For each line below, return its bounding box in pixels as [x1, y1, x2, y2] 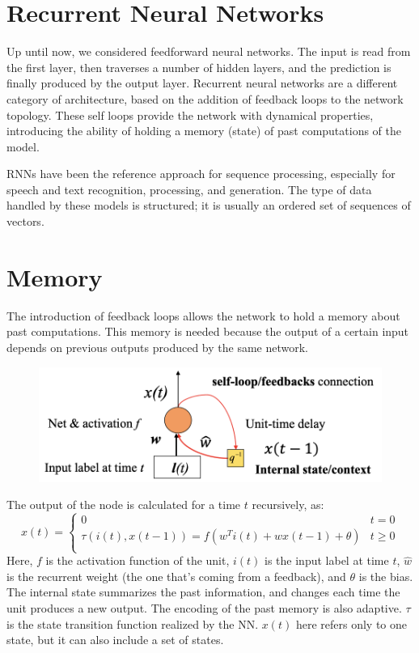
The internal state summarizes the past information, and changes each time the [6, 583, 400, 600]
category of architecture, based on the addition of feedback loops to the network [6, 90, 404, 107]
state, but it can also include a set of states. [6, 631, 224, 648]
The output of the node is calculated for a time [6, 496, 241, 513]
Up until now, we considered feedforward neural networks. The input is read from [6, 43, 411, 60]
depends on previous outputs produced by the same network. [6, 338, 309, 355]
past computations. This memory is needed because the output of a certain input [6, 323, 409, 340]
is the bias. [358, 567, 413, 584]
